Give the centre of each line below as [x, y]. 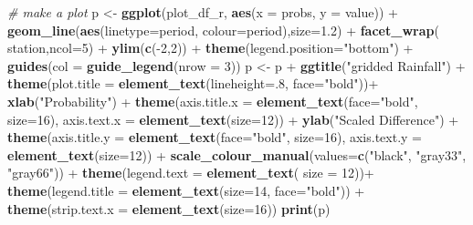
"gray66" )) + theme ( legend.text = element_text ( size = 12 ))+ [191, 173]
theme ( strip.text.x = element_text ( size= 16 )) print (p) [169, 208]
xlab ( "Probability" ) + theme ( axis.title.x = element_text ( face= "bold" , [213, 101]
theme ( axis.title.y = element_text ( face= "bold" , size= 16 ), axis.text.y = [215, 137]
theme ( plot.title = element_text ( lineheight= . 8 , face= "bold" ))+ [193, 83]
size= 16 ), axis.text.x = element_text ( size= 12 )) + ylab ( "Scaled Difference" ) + [233, 119]
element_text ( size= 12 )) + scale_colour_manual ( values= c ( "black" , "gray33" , [237, 154]
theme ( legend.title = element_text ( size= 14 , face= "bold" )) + [186, 190]
